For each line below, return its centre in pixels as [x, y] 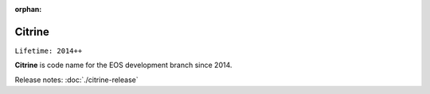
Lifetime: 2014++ [49, 51]
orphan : [28, 9]
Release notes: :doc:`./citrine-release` [76, 80]
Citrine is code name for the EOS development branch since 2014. [123, 65]
